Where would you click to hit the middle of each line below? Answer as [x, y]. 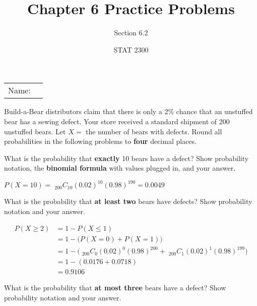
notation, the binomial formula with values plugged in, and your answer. [120, 168]
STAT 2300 [131, 49]
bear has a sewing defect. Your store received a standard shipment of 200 [117, 121]
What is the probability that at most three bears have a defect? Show [115, 288]
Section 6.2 [131, 33]
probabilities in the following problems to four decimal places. [100, 141]
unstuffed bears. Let [35, 131]
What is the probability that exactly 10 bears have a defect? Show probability [126, 158]
